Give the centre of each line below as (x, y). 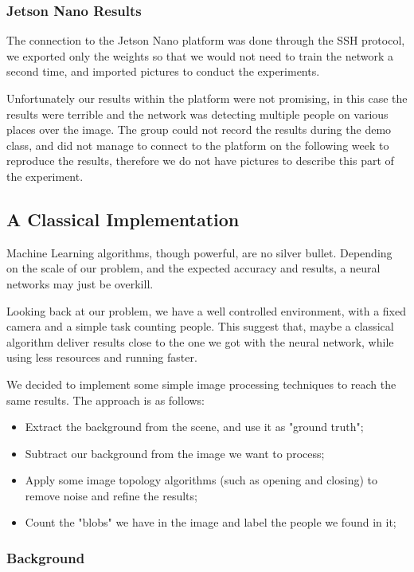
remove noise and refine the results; (111, 495)
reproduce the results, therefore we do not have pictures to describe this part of (200, 161)
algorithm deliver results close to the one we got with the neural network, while (200, 341)
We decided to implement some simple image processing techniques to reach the (201, 384)
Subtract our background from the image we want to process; (175, 453)
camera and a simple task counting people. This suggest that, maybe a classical (200, 326)
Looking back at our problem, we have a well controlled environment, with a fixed (207, 310)
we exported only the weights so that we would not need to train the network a (200, 55)
